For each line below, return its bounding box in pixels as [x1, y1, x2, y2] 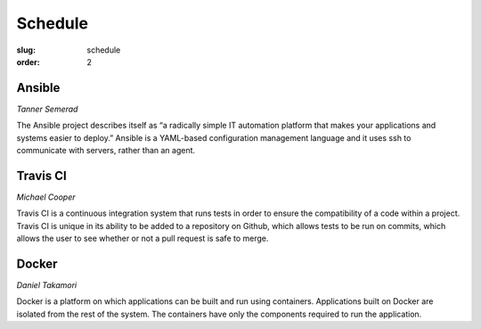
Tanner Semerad [16, 103, 78, 114]
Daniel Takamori [16, 280, 77, 290]
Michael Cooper [16, 192, 76, 202]
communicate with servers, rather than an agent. [16, 145, 196, 156]
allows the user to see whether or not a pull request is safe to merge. [16, 233, 269, 244]
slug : [16, 45, 36, 55]
